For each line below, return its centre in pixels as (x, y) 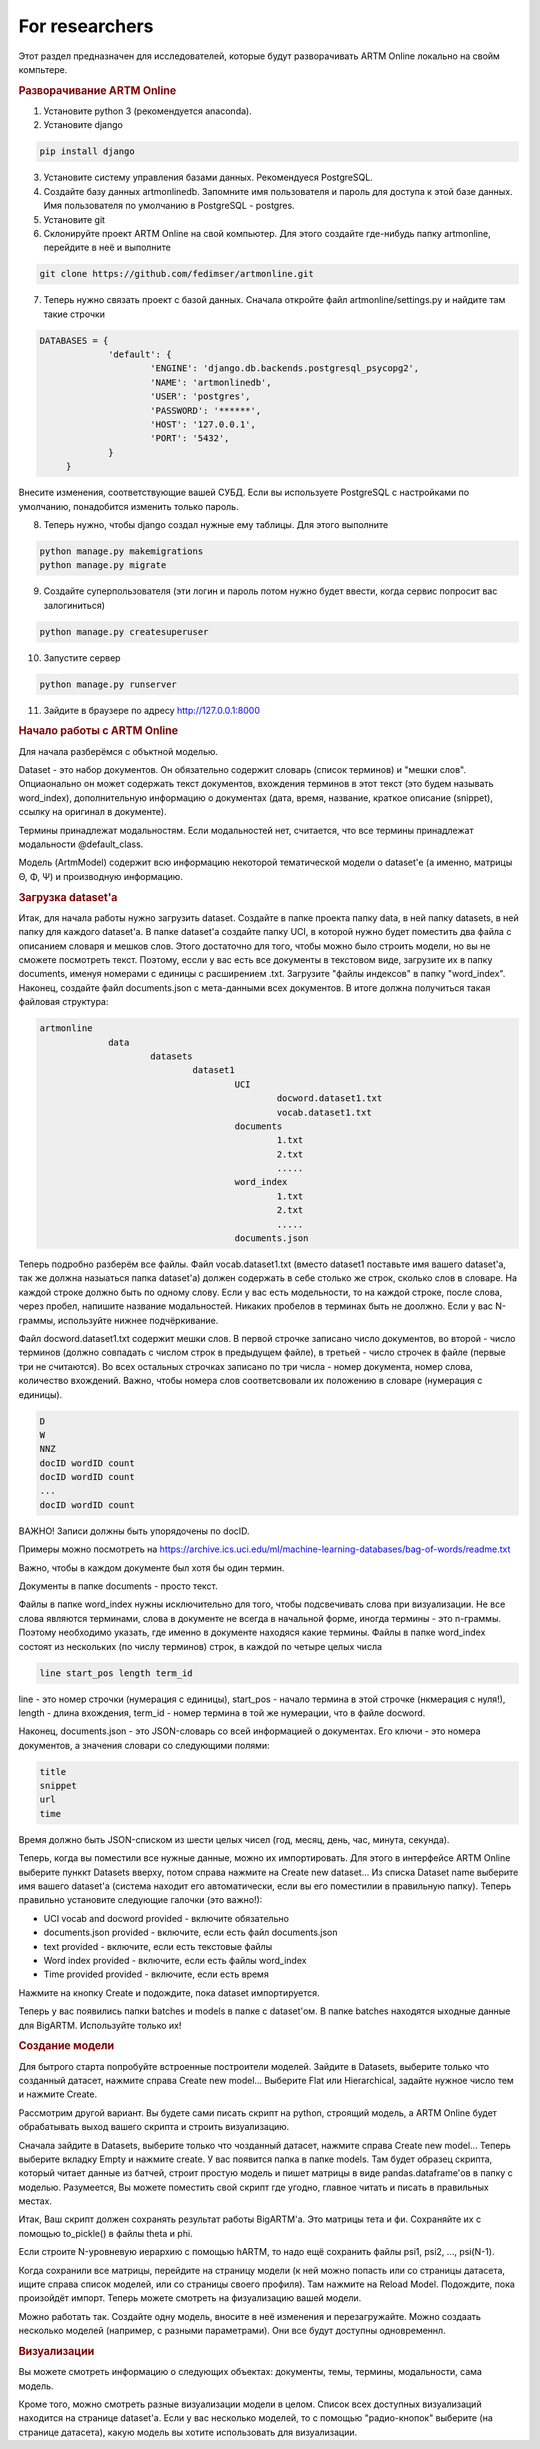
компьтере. (43, 69)
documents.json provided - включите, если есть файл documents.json (191, 1932)
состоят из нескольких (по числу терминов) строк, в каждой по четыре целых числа (200, 1646)
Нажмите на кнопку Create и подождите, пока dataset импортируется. (169, 1992)
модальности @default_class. (81, 844)
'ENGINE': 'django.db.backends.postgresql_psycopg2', (285, 368)
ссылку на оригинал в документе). (92, 812)
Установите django (83, 125)
